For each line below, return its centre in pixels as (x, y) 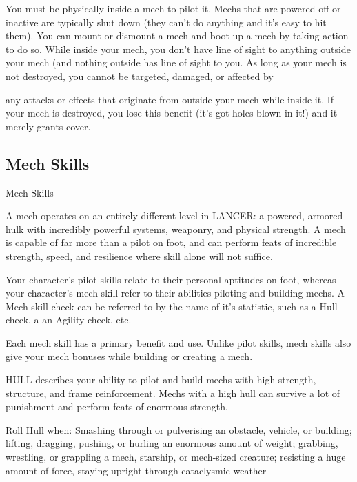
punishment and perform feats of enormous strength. (117, 406)
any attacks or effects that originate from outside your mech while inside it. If (170, 99)
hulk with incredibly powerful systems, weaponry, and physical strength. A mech (176, 229)
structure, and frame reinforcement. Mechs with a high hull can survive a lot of (173, 393)
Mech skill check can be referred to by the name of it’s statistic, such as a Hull (172, 306)
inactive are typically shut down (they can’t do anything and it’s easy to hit (166, 22)
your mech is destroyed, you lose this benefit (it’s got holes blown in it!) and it (172, 113)
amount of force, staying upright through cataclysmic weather (136, 470)
